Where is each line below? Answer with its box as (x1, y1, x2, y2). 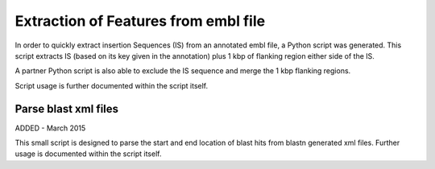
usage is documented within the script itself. (14, 149, 162, 159)
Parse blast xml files (14, 101, 119, 116)
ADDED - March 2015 (14, 123, 86, 133)
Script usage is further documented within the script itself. (14, 80, 209, 90)
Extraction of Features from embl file (14, 12, 266, 30)
